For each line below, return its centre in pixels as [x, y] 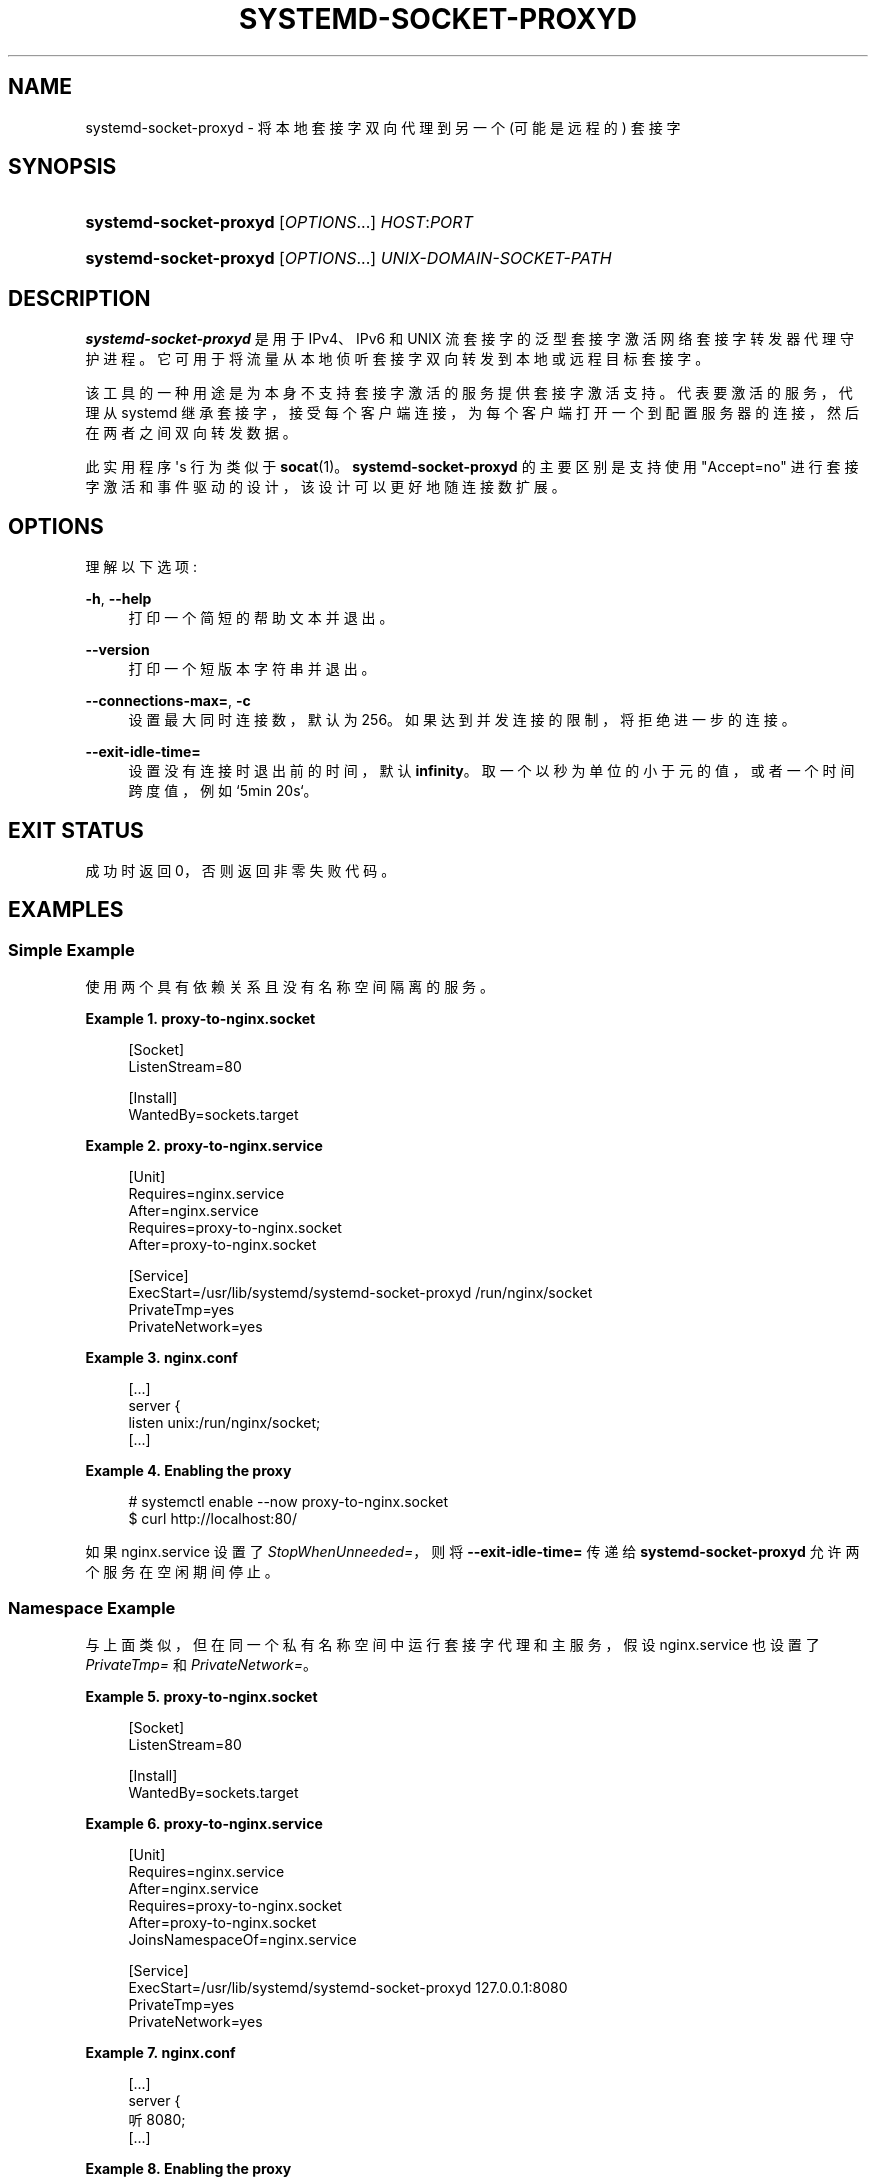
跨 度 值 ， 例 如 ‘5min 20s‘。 [223, 791]
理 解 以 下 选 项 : [141, 567]
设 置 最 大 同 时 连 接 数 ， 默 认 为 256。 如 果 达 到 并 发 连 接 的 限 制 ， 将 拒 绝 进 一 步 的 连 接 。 [462, 720]
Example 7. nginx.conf [160, 2052]
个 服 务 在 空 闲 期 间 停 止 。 [182, 1572]
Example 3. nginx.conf [161, 1358]
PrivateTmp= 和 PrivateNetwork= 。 [201, 1664]
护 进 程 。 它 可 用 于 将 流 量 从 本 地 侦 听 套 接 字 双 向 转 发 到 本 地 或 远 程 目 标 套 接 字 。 [397, 359]
